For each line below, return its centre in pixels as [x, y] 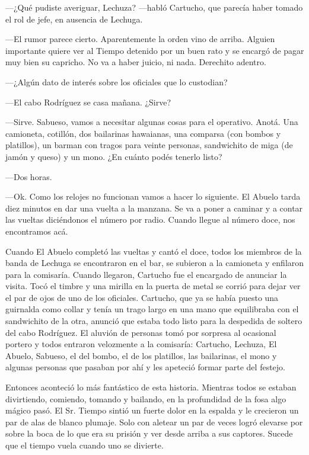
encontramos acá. [37, 231]
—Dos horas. [29, 176]
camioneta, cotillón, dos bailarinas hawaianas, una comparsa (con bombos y [143, 133]
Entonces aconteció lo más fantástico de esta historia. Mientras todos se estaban [151, 387]
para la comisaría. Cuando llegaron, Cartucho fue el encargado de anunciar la [146, 274]
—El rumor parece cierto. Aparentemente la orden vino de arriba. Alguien [140, 39]
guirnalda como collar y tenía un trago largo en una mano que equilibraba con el [152, 309]
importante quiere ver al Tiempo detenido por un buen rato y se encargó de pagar [155, 50]
